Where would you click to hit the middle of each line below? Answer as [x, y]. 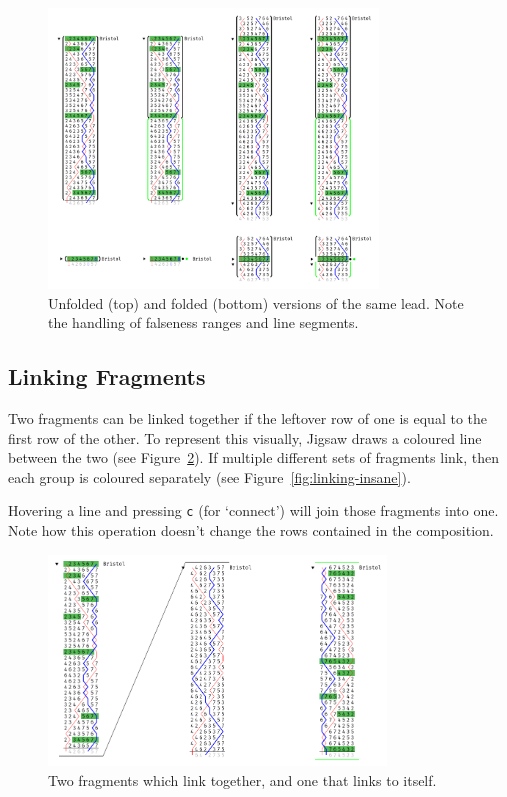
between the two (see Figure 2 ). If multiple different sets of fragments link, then [253, 457]
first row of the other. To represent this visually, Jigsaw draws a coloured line [245, 437]
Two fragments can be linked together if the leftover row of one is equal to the [247, 417]
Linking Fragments [107, 376]
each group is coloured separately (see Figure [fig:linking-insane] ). [209, 476]
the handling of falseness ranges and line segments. [203, 322]
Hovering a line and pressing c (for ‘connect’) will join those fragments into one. [253, 510]
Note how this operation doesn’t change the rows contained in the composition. [251, 529]
